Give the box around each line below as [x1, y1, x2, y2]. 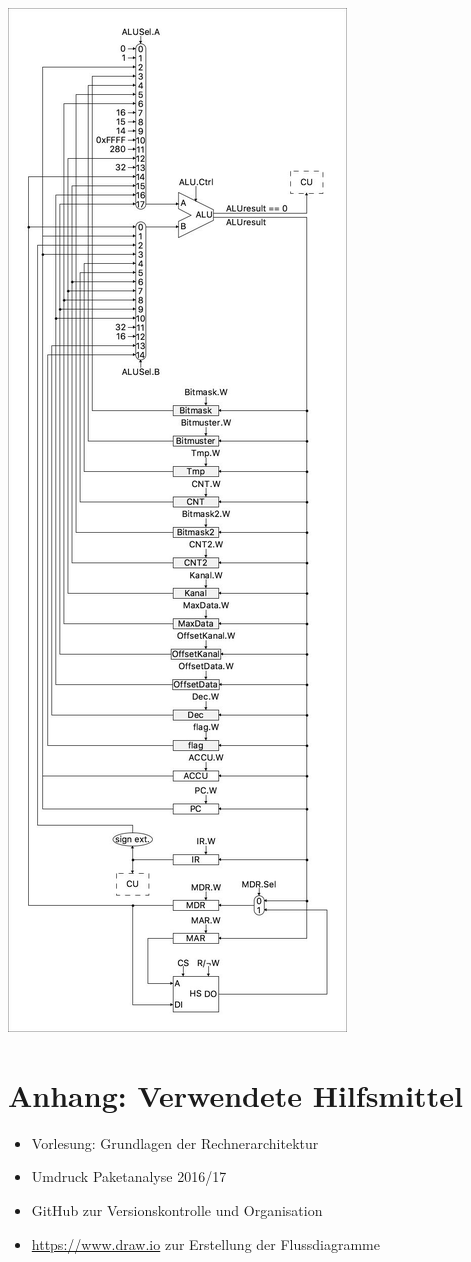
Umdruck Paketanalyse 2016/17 [31, 1166, 227, 1187]
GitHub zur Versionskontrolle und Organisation [31, 1199, 323, 1220]
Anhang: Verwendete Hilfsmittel [8, 1074, 463, 1115]
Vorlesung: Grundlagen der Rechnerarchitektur [31, 1132, 319, 1153]
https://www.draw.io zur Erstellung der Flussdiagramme [31, 1233, 380, 1254]
